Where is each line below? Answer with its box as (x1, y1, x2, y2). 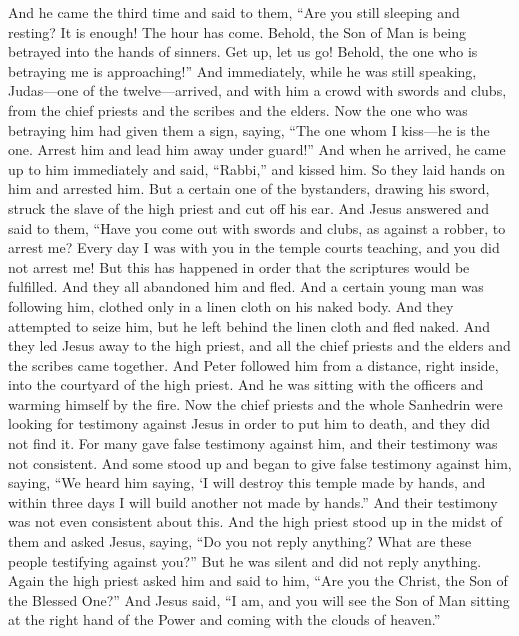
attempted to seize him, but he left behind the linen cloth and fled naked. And (8, 315, 490, 336)
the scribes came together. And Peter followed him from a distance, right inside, (8, 354, 499, 375)
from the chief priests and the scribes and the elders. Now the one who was (8, 99, 468, 120)
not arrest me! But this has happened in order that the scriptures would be (8, 256, 470, 277)
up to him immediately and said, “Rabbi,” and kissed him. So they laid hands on (8, 158, 506, 179)
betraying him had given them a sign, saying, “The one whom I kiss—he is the (8, 119, 490, 140)
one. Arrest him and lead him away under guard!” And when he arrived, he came (8, 139, 506, 160)
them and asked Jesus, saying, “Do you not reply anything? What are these (8, 531, 472, 552)
